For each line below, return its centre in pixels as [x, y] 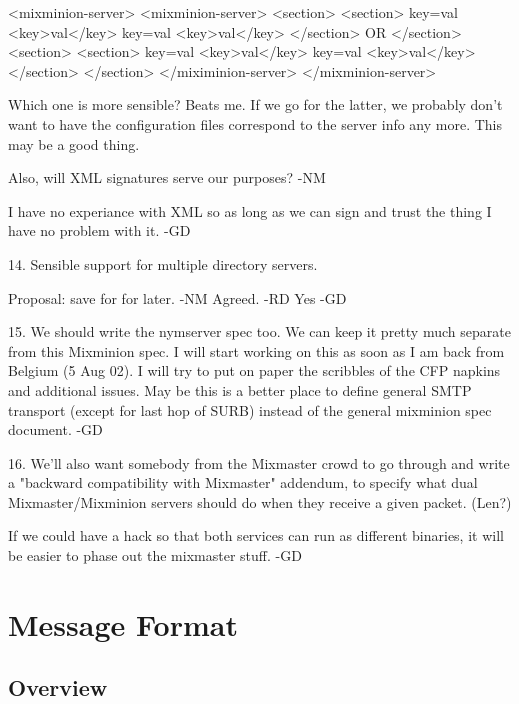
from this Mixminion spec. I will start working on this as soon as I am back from [256, 350]
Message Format [123, 623]
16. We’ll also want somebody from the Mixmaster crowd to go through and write [259, 462]
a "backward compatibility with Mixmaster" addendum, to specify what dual [243, 482]
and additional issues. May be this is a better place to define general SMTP [240, 389]
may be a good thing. [74, 143]
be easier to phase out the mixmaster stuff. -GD [155, 555]
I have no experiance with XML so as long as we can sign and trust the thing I [250, 210]
